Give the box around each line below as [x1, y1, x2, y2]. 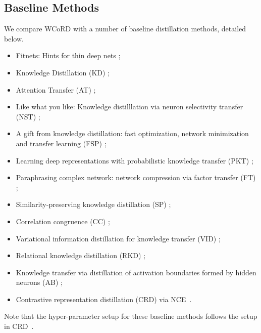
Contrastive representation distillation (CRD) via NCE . [16, 294, 192, 304]
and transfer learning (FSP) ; [16, 138, 107, 148]
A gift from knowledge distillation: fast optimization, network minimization [16, 128, 249, 139]
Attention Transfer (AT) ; [16, 84, 96, 95]
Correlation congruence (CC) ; [16, 216, 110, 226]
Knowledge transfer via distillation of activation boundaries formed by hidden [16, 267, 256, 277]
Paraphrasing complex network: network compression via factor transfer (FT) [16, 172, 256, 183]
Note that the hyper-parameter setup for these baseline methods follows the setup [4, 311, 257, 321]
